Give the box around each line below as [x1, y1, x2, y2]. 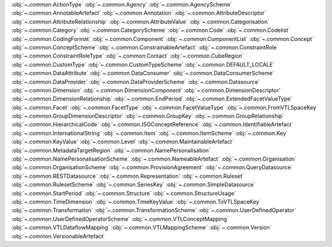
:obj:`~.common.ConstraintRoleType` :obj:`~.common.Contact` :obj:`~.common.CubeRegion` [11, 52, 244, 59]
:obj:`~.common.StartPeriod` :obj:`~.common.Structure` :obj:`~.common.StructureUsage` [11, 189, 237, 197]
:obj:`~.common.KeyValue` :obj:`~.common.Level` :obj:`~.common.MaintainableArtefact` [11, 138, 234, 145]
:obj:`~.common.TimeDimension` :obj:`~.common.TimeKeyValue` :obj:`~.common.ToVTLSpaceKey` [11, 198, 261, 205]
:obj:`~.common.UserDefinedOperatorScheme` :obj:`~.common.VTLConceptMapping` [11, 215, 229, 222]
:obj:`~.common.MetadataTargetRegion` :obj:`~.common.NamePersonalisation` [11, 146, 211, 154]
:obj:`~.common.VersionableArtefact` [11, 232, 105, 240]
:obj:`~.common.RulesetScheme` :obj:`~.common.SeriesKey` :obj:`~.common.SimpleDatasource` [11, 181, 256, 188]
